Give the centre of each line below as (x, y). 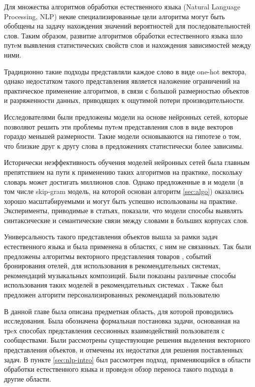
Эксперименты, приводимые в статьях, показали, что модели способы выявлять (123, 210)
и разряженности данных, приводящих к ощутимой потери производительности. (124, 100)
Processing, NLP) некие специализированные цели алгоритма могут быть (114, 16)
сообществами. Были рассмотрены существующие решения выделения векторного (127, 340)
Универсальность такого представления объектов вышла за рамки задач (111, 237)
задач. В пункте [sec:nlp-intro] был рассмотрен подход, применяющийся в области (127, 359)
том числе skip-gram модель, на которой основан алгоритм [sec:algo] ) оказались (124, 191)
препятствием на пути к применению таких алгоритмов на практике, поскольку (123, 172)
